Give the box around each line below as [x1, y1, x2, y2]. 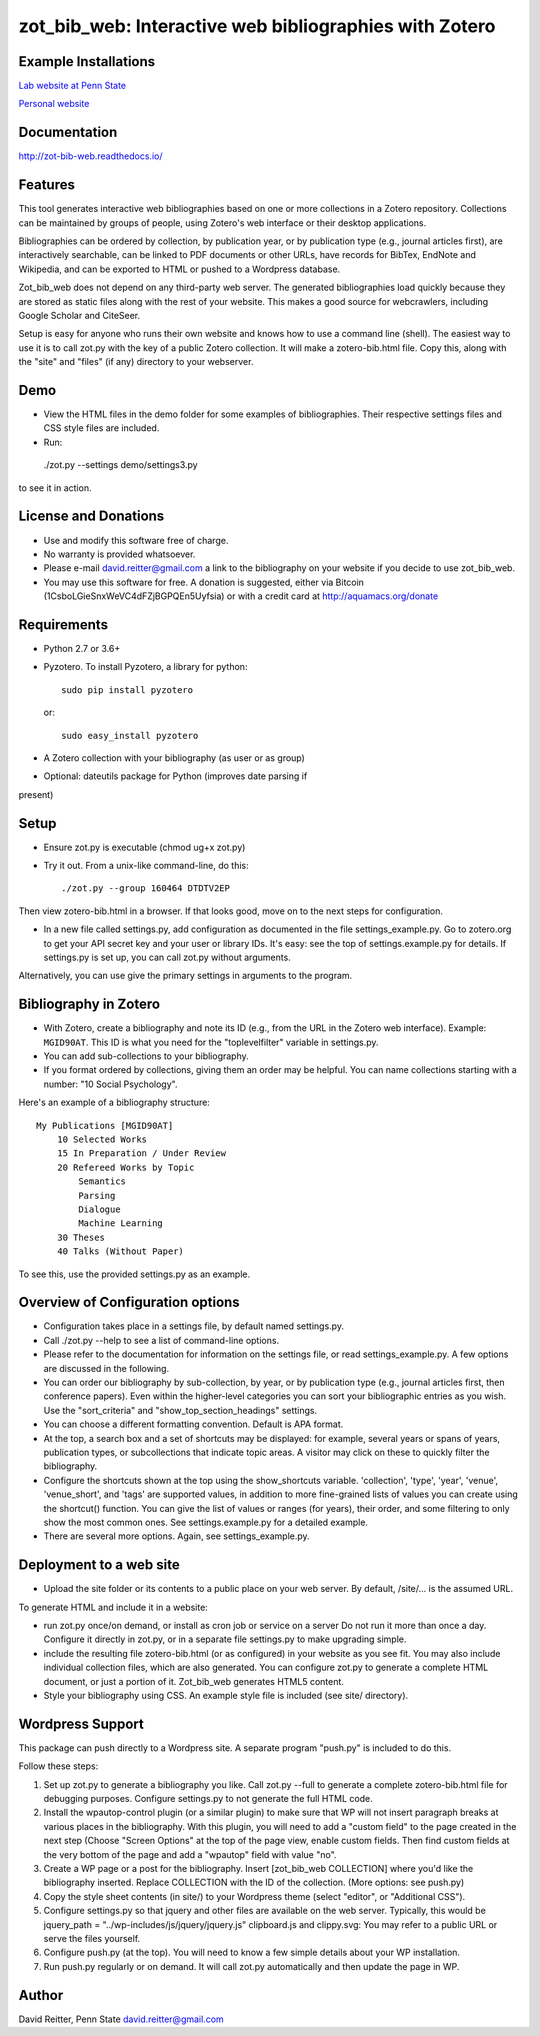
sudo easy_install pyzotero [61, 730, 199, 741]
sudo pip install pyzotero [61, 684, 194, 695]
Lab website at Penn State [18, 80, 127, 92]
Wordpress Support [18, 1715, 145, 1732]
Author [18, 1986, 64, 2004]
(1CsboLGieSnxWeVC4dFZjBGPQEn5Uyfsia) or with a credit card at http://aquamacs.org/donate [43, 590, 439, 602]
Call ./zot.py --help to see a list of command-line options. [43, 1334, 280, 1346]
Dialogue [78, 1203, 121, 1215]
